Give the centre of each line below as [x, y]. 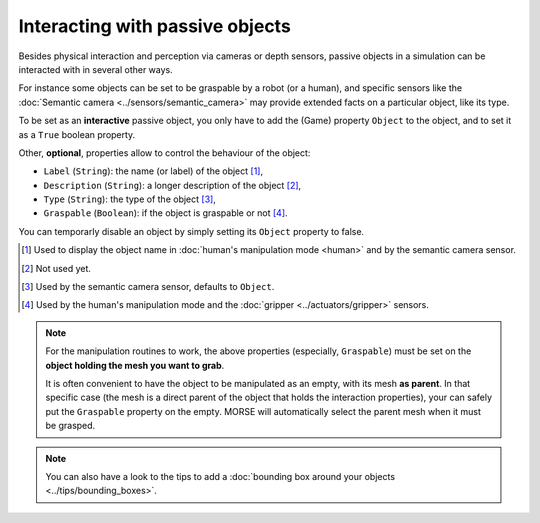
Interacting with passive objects [155, 26]
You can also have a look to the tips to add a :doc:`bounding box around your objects [220, 476]
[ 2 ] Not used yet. [56, 268]
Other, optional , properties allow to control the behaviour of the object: [164, 152]
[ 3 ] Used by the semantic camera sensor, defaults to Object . [148, 287]
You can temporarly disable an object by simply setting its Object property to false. [191, 231]
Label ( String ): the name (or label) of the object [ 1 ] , [153, 171]
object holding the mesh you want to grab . [135, 365]
